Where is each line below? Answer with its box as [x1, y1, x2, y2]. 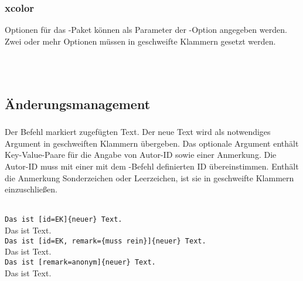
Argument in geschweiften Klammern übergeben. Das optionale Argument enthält [5, 137, 299, 149]
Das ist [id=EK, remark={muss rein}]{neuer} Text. [5, 236, 206, 245]
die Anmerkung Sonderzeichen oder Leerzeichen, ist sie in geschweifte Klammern [5, 171, 294, 184]
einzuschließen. [5, 183, 57, 195]
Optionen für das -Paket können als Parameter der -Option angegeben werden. [5, 23, 287, 36]
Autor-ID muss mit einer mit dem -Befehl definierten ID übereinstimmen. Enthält [5, 160, 299, 172]
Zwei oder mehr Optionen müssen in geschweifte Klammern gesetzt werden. [5, 35, 276, 47]
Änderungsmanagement [5, 94, 151, 113]
